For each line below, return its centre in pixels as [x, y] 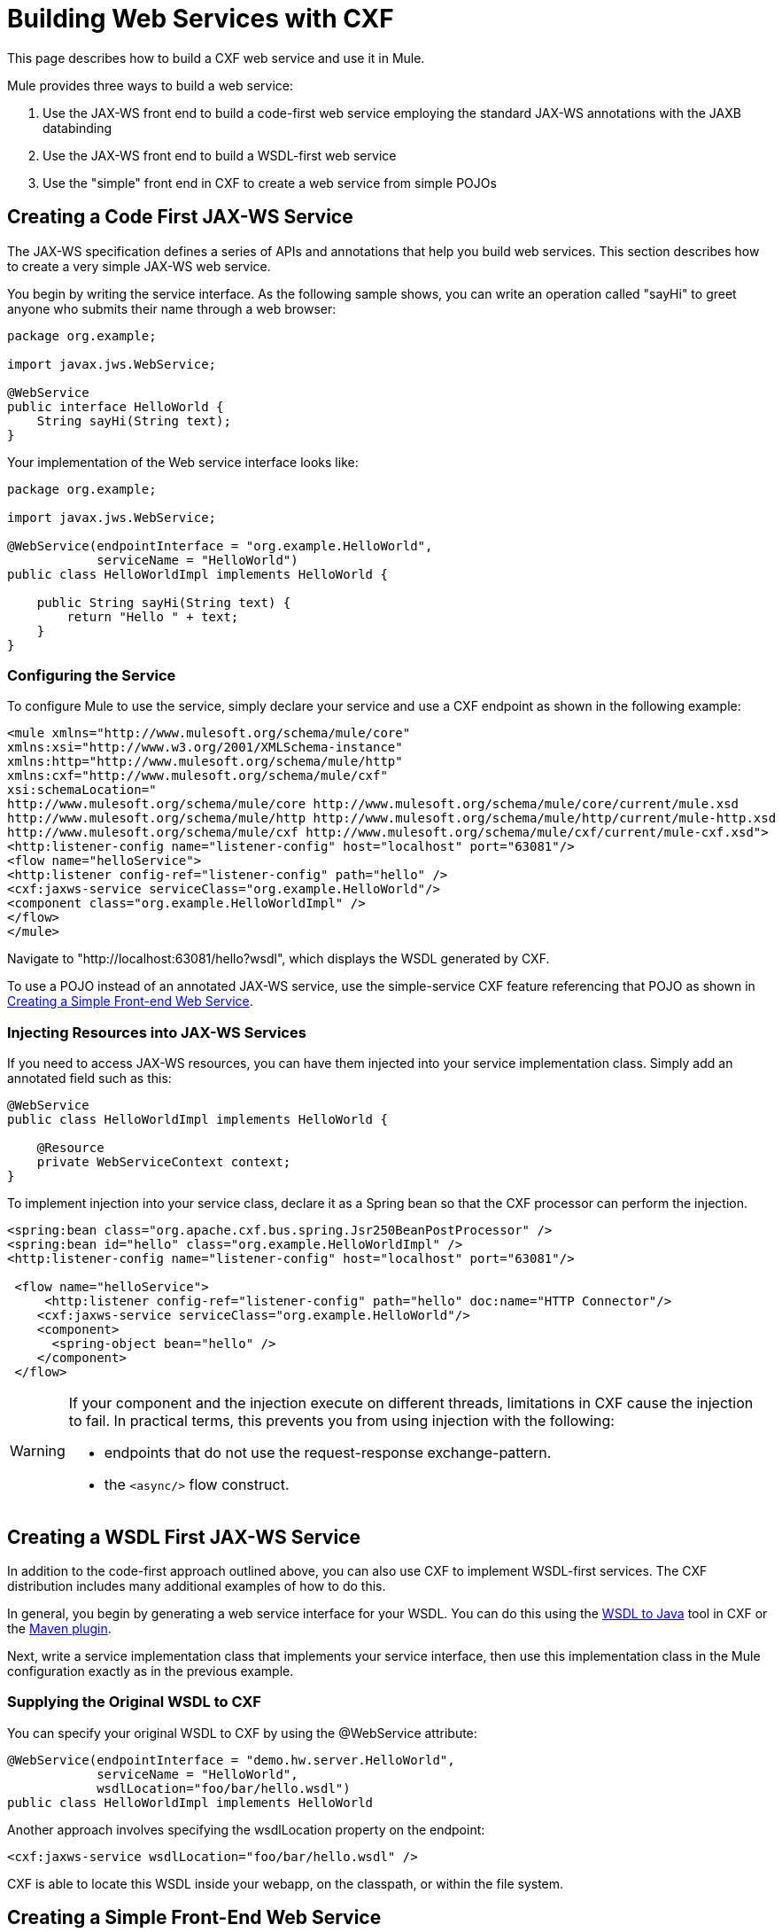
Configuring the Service [92, 675]
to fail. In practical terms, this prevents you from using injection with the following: [341, 1421]
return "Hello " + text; [153, 616]
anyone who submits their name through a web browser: [172, 308]
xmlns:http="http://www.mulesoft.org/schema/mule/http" [205, 762]
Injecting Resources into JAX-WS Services [157, 1032]
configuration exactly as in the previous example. [151, 1671]
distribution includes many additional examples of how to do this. [197, 1585]
